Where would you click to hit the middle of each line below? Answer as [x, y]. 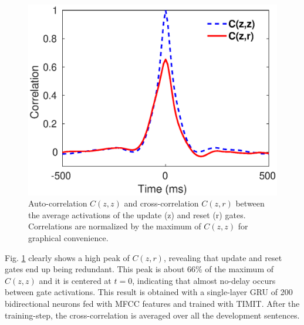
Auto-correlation [58, 203]
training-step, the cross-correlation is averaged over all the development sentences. [152, 315]
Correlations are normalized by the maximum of [115, 226]
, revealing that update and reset [223, 257]
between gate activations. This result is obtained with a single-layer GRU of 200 [149, 292]
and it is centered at [75, 280]
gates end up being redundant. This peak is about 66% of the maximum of [139, 269]
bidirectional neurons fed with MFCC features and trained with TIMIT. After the [152, 303]
